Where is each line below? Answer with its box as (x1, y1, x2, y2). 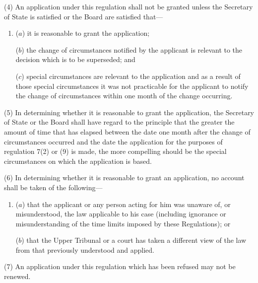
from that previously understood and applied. (15, 244, 154, 255)
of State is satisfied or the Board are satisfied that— (4, 11, 163, 21)
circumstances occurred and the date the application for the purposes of (4, 136, 223, 146)
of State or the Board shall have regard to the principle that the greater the (4, 117, 235, 127)
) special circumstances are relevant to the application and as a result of (21, 71, 241, 81)
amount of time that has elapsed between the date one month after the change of (4, 126, 251, 137)
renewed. (4, 271, 31, 282)
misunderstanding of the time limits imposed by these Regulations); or (15, 218, 231, 228)
